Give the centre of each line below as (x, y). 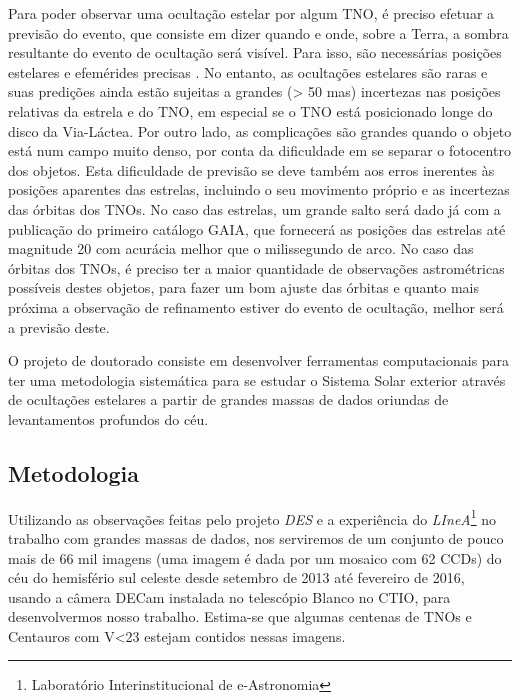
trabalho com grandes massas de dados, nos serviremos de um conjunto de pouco (256, 537)
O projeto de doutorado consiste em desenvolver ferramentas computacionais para (259, 360)
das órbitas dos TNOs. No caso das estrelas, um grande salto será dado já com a (254, 208)
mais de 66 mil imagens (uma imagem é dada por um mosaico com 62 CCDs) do (255, 557)
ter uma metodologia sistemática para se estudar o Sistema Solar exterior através (257, 379)
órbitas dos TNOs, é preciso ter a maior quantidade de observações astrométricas (256, 267)
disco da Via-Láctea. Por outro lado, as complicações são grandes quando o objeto (260, 130)
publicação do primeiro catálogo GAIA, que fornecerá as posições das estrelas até (257, 228)
